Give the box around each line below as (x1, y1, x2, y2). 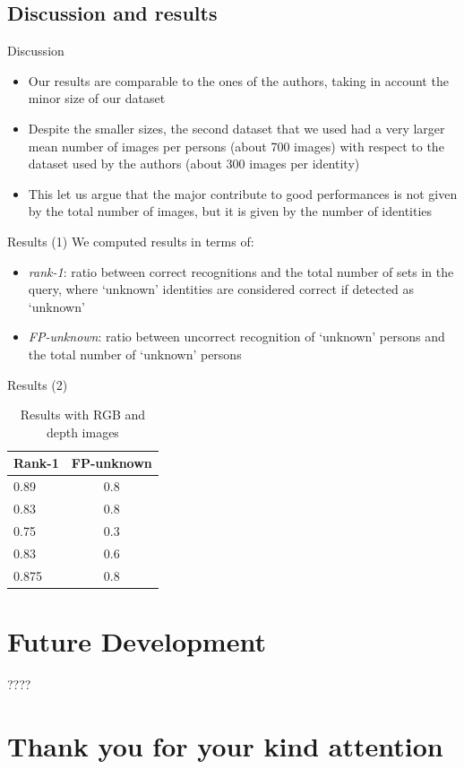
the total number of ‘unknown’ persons (28, 344, 242, 363)
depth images (46, 422, 119, 441)
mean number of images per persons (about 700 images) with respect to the (28, 136, 444, 155)
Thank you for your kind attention (7, 727, 443, 764)
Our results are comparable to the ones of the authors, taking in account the (28, 71, 449, 90)
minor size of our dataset (28, 89, 166, 108)
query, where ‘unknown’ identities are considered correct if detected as (28, 280, 414, 298)
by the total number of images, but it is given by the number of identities (28, 202, 433, 220)
